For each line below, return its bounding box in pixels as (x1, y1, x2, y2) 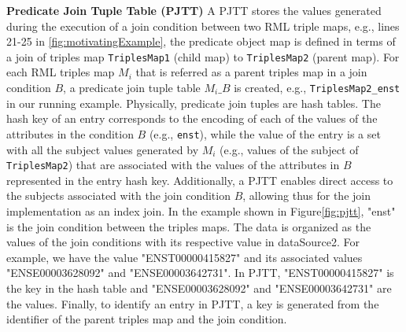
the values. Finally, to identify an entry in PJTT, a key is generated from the (6, 295, 379, 312)
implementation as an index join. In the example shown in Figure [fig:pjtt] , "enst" (6, 202, 396, 219)
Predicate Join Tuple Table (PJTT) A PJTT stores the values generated (6, 2, 382, 18)
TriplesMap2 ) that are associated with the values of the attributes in (6, 157, 340, 173)
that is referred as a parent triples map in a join (135, 64, 367, 80)
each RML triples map (6, 64, 115, 80)
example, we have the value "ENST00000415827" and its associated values (6, 249, 363, 265)
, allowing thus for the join (242, 187, 371, 204)
